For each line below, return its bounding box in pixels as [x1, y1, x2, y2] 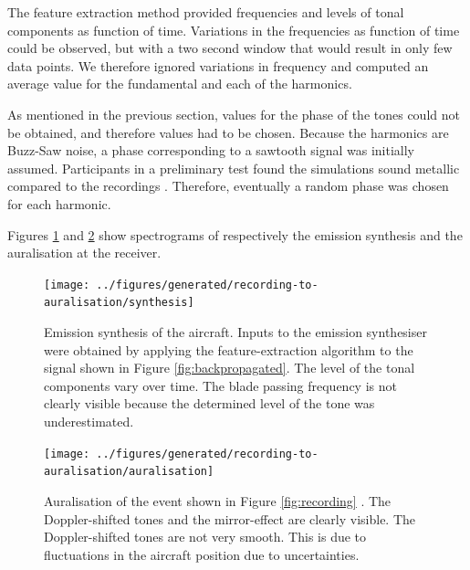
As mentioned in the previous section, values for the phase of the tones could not [7, 104, 460, 123]
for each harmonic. [7, 194, 111, 213]
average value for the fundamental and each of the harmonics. [7, 74, 352, 93]
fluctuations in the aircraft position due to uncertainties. [44, 544, 360, 564]
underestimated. [44, 412, 134, 430]
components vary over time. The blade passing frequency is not [44, 375, 397, 395]
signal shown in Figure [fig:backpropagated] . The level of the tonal [44, 358, 415, 377]
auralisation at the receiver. [7, 243, 162, 262]
